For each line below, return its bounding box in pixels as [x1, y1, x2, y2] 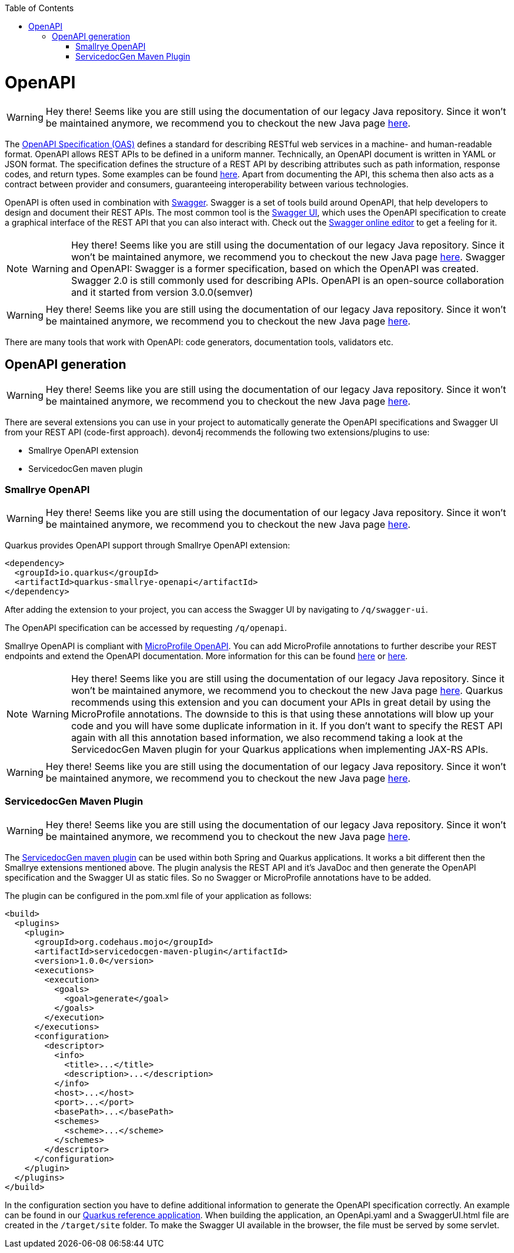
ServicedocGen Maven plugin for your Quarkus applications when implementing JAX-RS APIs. [71, 743, 489, 756]
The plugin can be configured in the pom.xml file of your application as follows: [5, 890, 312, 901]
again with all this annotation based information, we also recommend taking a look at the [71, 732, 463, 744]
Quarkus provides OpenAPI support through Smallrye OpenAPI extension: [5, 540, 290, 551]
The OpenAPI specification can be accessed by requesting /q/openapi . [5, 623, 287, 633]
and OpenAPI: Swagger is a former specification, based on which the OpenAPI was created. [71, 262, 479, 275]
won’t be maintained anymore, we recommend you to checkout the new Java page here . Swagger [71, 250, 505, 263]
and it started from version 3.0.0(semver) [71, 286, 253, 298]
